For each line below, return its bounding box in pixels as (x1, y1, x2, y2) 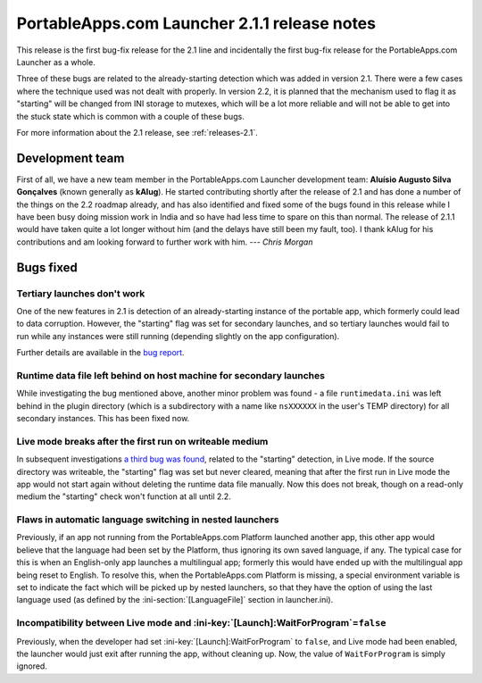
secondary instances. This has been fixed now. (16, 413, 190, 423)
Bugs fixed (16, 260, 78, 275)
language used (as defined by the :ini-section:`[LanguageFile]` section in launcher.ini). (16, 595, 334, 605)
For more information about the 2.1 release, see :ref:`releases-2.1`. (16, 127, 258, 137)
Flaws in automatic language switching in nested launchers (16, 513, 279, 526)
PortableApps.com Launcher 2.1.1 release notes (16, 13, 377, 33)
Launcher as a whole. (16, 56, 96, 67)
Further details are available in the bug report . (16, 347, 185, 358)
